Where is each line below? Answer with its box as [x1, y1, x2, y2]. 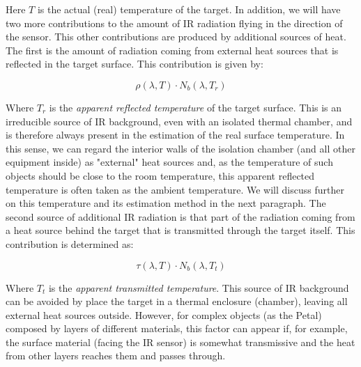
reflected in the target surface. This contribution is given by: [6, 56, 263, 71]
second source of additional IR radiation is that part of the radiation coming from [6, 209, 355, 224]
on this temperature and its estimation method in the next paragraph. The [6, 196, 326, 210]
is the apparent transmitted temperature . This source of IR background [48, 280, 349, 295]
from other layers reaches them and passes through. [6, 348, 226, 363]
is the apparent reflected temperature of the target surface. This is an [49, 100, 342, 114]
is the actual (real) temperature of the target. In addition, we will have [37, 2, 341, 16]
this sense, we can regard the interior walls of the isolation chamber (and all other [6, 141, 355, 155]
